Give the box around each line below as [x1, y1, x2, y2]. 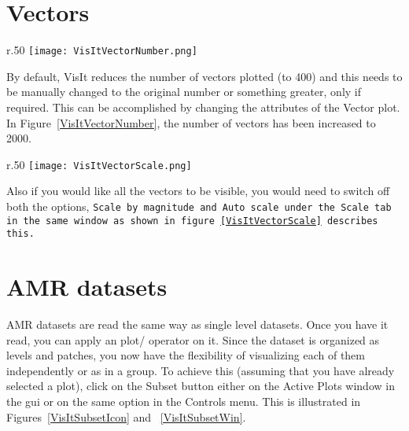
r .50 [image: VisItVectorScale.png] [6, 156, 192, 172]
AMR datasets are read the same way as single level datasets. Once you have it [6, 316, 389, 333]
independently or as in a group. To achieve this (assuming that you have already [6, 362, 395, 378]
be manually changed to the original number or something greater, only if [6, 83, 362, 100]
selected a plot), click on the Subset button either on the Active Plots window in [6, 378, 395, 394]
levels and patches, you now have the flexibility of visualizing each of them [6, 347, 365, 363]
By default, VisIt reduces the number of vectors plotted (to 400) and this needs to [6, 68, 403, 84]
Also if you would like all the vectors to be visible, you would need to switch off [6, 182, 390, 199]
